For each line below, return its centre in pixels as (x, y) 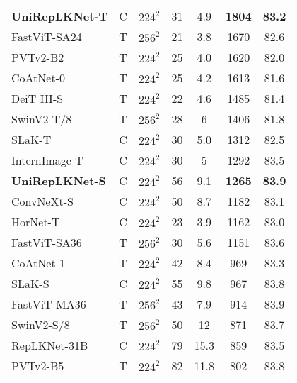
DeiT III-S (37, 98)
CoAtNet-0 (38, 78)
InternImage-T (47, 160)
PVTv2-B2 (38, 57)
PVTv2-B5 (38, 366)
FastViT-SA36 (47, 242)
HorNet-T (36, 222)
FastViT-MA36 (49, 304)
